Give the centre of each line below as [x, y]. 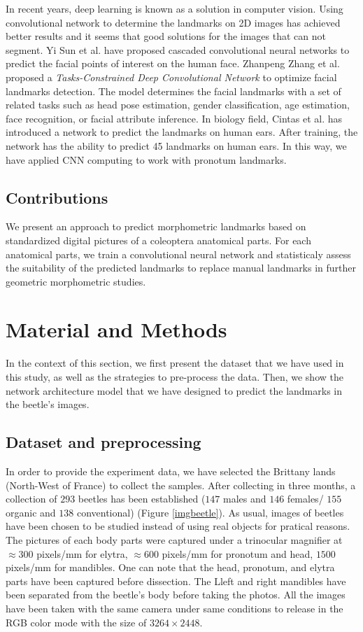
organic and [31, 512]
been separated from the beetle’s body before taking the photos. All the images [176, 595]
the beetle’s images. [48, 404]
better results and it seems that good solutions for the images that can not [166, 36]
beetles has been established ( [142, 499]
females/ [305, 499]
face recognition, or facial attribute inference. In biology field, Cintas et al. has [174, 118]
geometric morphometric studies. [76, 281]
